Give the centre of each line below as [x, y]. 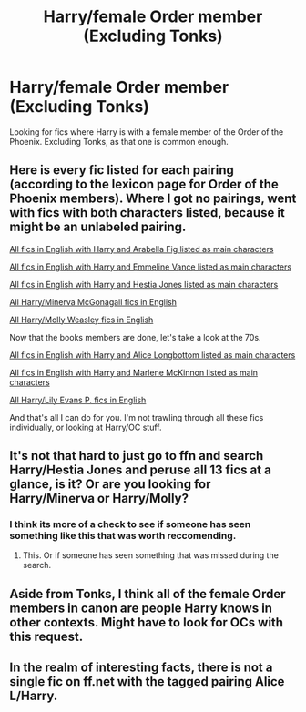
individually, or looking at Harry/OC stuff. [86, 427]
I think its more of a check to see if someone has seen [130, 524]
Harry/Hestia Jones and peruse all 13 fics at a [140, 470]
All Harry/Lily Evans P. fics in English [78, 400]
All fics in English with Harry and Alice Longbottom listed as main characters [153, 355]
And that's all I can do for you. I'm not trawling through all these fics [137, 417]
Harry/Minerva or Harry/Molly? [99, 498]
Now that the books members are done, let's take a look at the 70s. [135, 337]
